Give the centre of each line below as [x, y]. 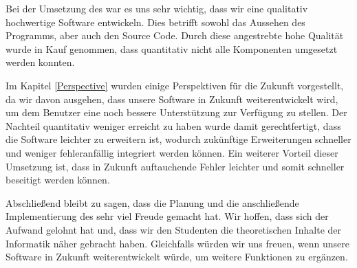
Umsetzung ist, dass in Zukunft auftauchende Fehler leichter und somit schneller [175, 166]
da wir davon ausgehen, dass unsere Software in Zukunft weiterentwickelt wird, [172, 99]
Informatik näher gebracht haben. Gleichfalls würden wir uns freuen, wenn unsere [177, 243]
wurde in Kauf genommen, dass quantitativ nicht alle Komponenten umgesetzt [172, 48]
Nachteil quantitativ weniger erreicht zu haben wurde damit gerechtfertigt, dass [173, 125]
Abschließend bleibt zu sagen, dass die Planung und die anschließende [152, 202]
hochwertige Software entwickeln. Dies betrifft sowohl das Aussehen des [155, 22]
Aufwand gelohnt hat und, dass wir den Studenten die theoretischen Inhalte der [174, 229]
